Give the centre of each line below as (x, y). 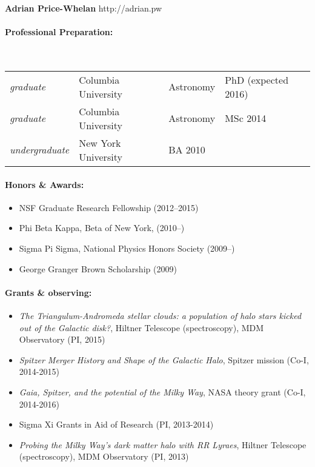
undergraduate (40, 150)
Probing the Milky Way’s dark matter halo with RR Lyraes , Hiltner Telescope (163, 444)
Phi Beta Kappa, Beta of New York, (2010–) (102, 228)
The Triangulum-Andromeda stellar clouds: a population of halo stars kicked (160, 315)
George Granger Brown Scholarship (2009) (98, 268)
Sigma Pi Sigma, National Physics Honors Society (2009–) (127, 248)
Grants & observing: (48, 292)
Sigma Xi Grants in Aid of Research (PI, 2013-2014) (116, 424)
